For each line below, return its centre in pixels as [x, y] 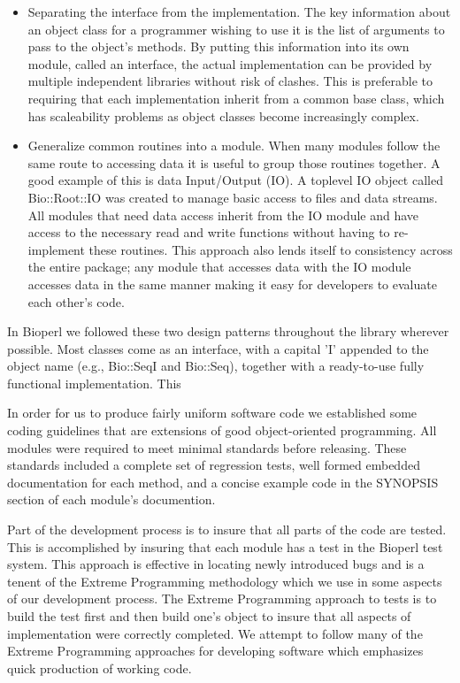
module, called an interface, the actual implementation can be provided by [230, 63]
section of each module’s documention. [111, 499]
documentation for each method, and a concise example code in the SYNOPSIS [223, 482]
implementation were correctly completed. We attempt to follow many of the [215, 633]
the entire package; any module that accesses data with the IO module [219, 267]
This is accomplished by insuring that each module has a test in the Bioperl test [225, 546]
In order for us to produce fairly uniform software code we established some [212, 413]
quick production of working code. [100, 668]
